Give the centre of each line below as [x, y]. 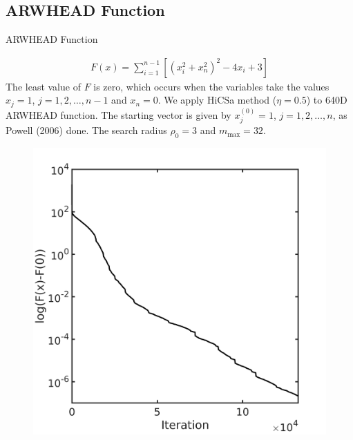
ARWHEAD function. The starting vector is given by [118, 114]
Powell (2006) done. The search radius [86, 130]
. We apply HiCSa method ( [217, 100]
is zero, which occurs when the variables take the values [211, 86]
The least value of [43, 86]
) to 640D [327, 100]
